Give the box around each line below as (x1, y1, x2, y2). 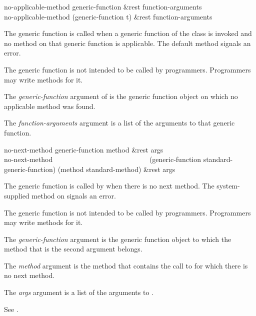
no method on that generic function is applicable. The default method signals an (4, 37, 251, 48)
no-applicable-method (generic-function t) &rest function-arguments (4, 11, 212, 21)
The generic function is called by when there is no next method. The (4, 180, 214, 191)
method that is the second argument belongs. (4, 243, 142, 254)
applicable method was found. (4, 100, 95, 111)
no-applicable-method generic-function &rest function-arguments (4, 1, 202, 11)
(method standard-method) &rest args (57, 163, 175, 174)
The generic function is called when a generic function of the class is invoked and (4, 28, 252, 38)
